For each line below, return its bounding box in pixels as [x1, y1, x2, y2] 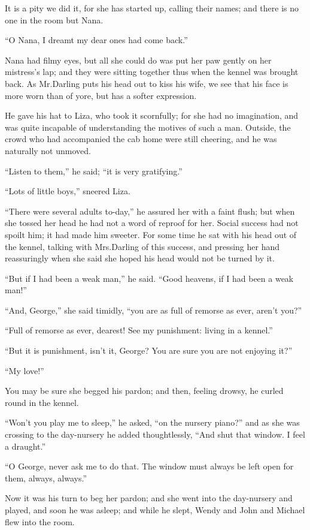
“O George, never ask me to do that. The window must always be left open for [5, 460, 294, 472]
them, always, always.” [5, 471, 87, 484]
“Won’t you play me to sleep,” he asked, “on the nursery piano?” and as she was [5, 416, 300, 429]
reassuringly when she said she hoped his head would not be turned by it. [5, 252, 275, 264]
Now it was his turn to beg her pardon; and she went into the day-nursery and [5, 492, 293, 504]
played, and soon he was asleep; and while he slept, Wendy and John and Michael [5, 504, 305, 516]
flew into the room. [5, 515, 75, 528]
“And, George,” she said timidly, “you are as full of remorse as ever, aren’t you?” [5, 303, 302, 316]
